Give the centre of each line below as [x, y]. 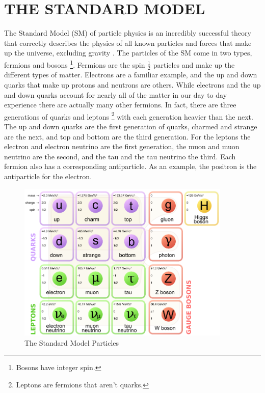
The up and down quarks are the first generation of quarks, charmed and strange [131, 127]
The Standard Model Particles [72, 342]
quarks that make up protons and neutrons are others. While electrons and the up [132, 84]
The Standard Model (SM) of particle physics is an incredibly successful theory [128, 33]
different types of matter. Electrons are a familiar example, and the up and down [131, 75]
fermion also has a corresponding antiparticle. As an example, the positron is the [130, 166]
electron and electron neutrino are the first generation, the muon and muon [122, 146]
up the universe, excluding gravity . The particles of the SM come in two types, [128, 53]
